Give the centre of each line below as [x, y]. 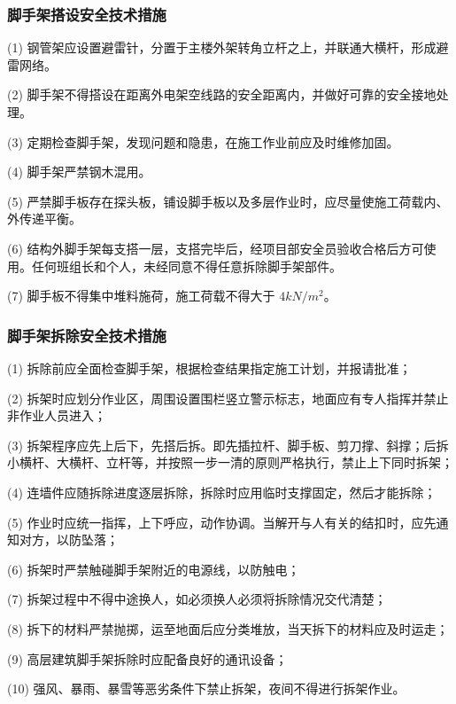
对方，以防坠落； [69, 540]
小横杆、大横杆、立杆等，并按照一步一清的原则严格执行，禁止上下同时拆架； [230, 462]
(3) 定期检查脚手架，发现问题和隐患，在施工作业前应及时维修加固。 [203, 141]
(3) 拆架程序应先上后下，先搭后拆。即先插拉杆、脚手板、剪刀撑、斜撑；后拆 [228, 445]
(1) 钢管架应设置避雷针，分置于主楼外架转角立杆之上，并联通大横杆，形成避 [228, 47]
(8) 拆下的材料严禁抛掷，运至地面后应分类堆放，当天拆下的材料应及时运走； [228, 628]
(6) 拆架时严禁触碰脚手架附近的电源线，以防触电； [154, 569]
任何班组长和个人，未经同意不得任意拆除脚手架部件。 [186, 266]
